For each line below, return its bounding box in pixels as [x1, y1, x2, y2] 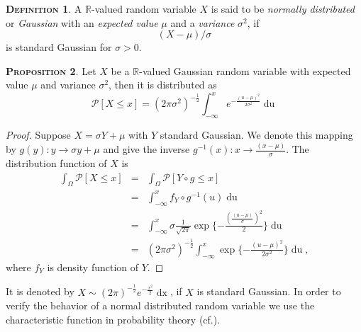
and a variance [170, 15, 235, 30]
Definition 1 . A [6, 1, 82, 16]
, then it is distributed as [109, 77, 217, 92]
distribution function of [6, 156, 107, 170]
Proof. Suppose [6, 127, 71, 142]
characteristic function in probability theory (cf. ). [6, 311, 221, 326]
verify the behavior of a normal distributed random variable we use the [6, 298, 315, 313]
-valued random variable [91, 1, 196, 16]
